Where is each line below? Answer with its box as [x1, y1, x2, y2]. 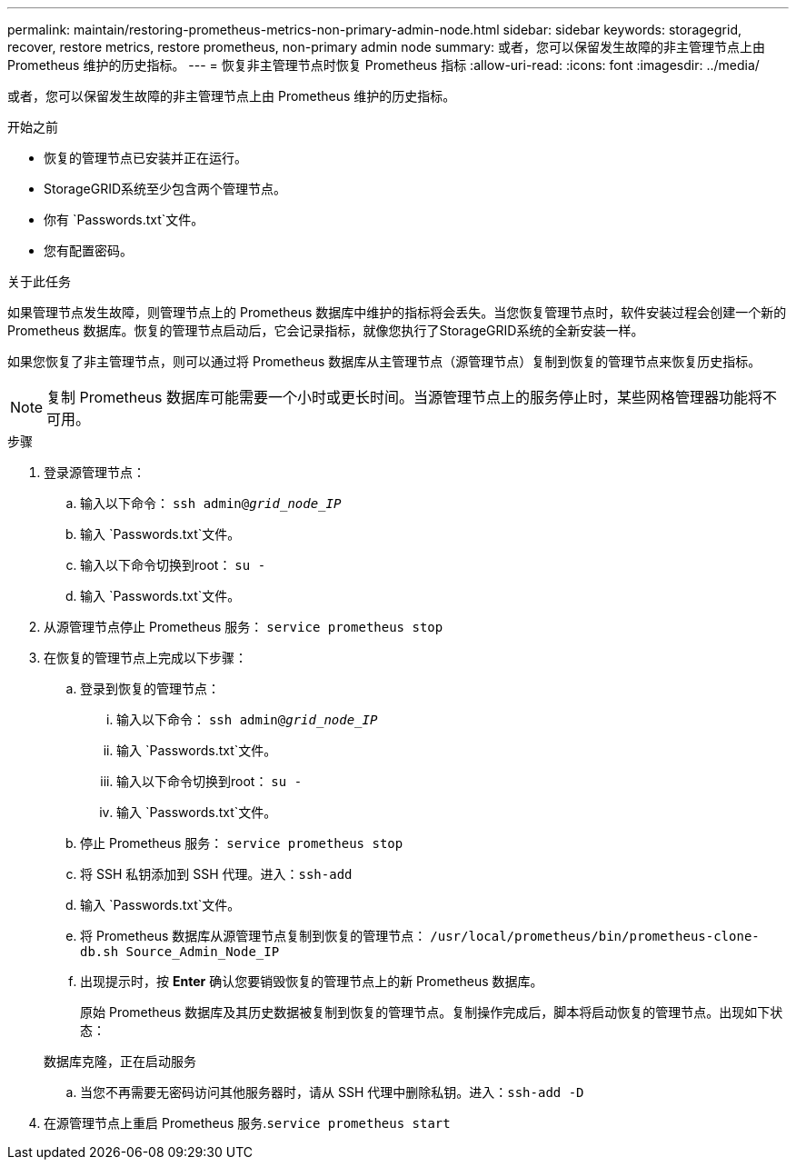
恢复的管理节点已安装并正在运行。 [44, 150, 247, 165]
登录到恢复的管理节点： [80, 681, 220, 696]
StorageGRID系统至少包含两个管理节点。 [44, 181, 287, 196]
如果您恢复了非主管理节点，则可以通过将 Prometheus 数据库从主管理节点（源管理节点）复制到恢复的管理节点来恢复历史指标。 [7, 354, 761, 369]
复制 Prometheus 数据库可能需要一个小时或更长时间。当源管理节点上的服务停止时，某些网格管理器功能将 [46, 388, 762, 406]
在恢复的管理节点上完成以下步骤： [44, 650, 247, 665]
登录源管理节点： [44, 464, 145, 480]
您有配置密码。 [44, 243, 133, 258]
